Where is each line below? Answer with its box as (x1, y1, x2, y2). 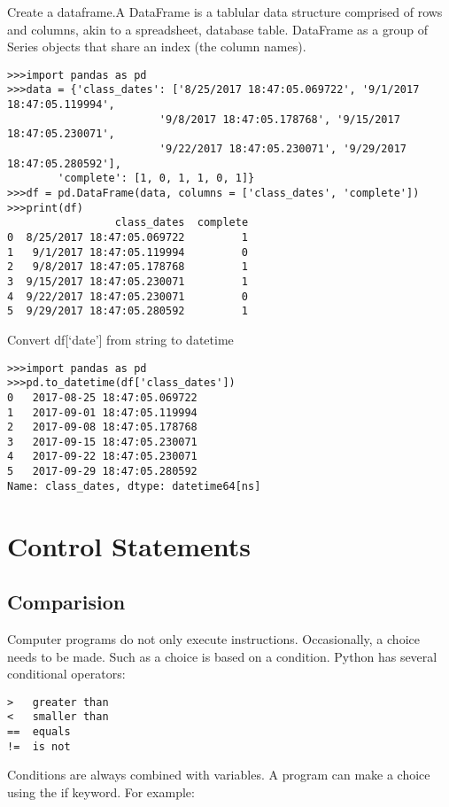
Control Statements (7, 527, 252, 563)
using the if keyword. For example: (7, 783, 195, 802)
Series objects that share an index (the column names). (7, 37, 306, 56)
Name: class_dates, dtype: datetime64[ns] (7, 479, 261, 493)
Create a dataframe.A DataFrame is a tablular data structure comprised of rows (7, 3, 443, 20)
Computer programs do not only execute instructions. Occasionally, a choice (7, 630, 420, 648)
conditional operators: (7, 664, 126, 683)
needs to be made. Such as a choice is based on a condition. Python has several (7, 647, 437, 665)
